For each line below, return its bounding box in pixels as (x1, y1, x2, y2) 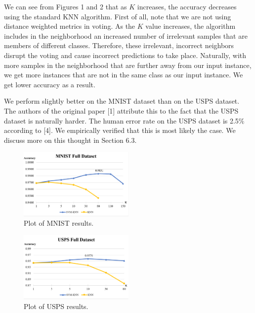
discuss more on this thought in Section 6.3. (4, 134, 137, 145)
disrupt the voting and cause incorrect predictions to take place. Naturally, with (4, 50, 247, 60)
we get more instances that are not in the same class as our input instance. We (4, 69, 243, 80)
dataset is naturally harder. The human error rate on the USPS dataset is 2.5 (4, 115, 239, 125)
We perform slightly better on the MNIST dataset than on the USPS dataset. (4, 96, 240, 106)
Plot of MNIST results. (24, 218, 94, 228)
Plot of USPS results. (24, 301, 88, 311)
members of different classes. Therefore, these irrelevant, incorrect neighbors (4, 40, 234, 51)
